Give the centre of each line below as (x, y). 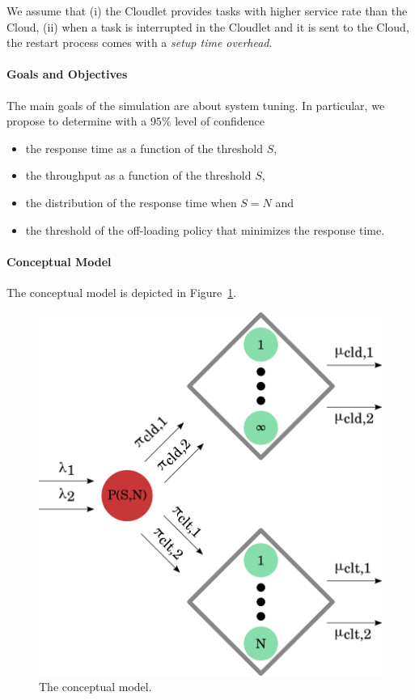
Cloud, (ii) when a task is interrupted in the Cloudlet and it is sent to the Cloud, (208, 26)
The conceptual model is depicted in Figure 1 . (122, 292)
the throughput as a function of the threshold (138, 175)
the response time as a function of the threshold (144, 148)
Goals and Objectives (67, 74)
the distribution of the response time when (131, 202)
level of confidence (220, 121)
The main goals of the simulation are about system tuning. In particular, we (196, 105)
